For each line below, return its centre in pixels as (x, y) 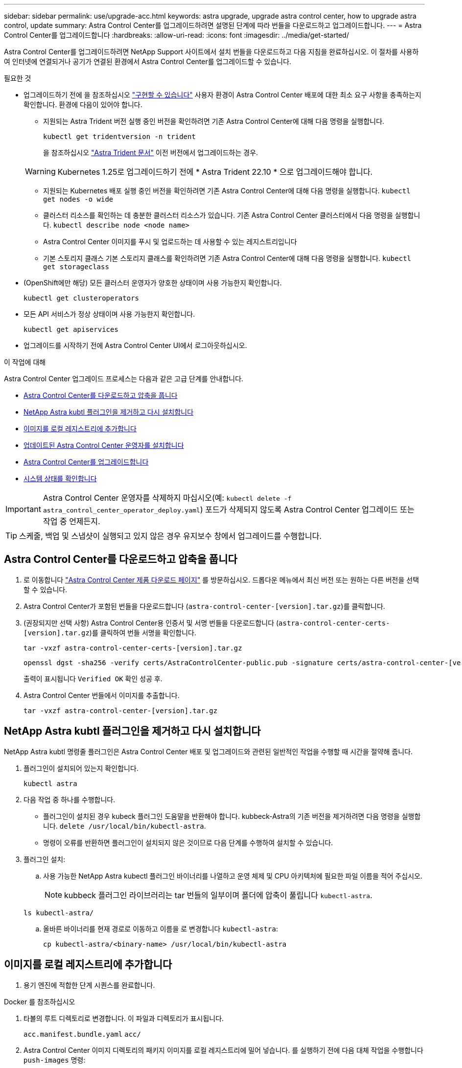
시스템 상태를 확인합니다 (60, 478)
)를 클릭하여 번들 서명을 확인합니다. (143, 632)
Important (23, 509)
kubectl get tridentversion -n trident (119, 137)
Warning (40, 171)
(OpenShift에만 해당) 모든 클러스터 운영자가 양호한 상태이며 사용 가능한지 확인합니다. (153, 283)
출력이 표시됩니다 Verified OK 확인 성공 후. (93, 678)
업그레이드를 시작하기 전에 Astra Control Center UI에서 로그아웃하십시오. (135, 345)
